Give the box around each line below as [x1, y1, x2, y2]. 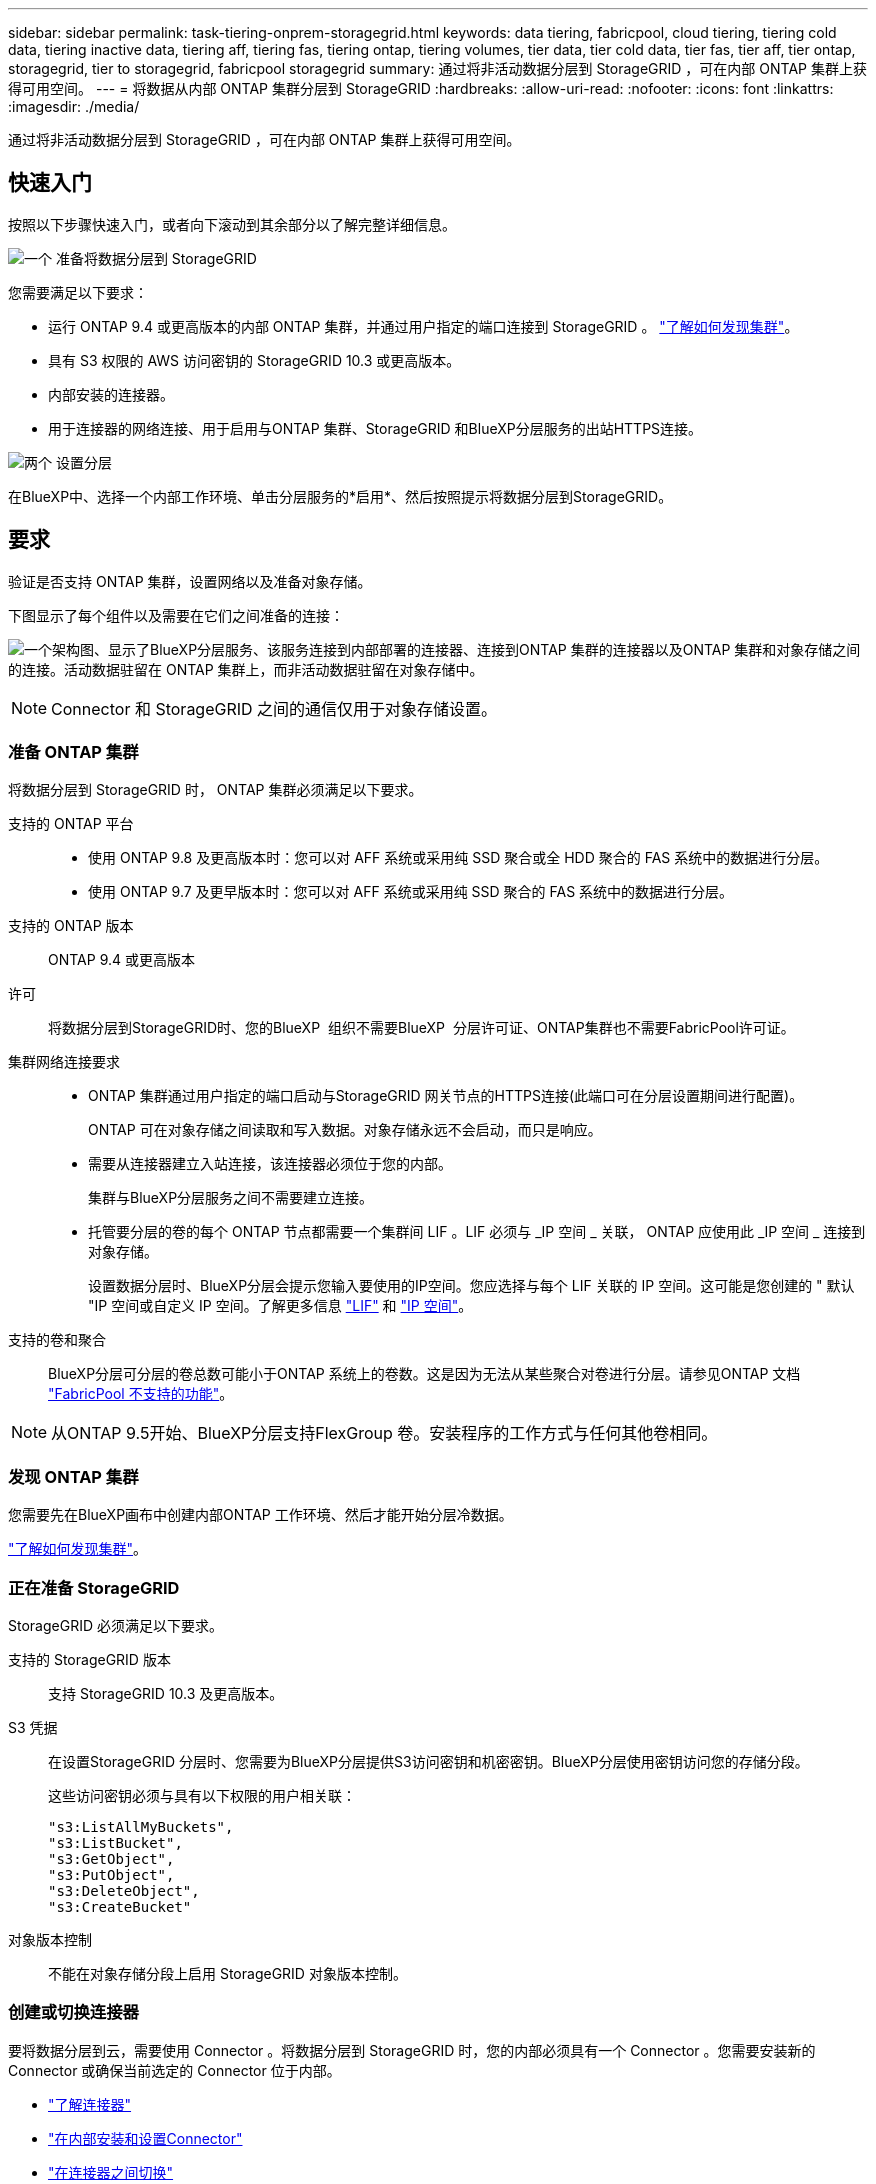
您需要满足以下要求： [8, 283, 148, 301]
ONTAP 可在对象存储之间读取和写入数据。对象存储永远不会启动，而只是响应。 [88, 1121, 602, 1139]
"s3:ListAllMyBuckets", [48, 1818, 234, 1835]
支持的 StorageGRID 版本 [8, 1650, 171, 1668]
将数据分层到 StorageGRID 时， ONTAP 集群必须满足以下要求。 [8, 781, 423, 799]
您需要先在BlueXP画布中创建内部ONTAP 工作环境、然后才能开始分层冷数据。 [8, 1506, 513, 1524]
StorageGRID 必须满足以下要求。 [8, 1616, 223, 1634]
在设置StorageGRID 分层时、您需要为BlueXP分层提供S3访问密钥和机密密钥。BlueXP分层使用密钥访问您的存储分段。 [48, 1752, 809, 1770]
